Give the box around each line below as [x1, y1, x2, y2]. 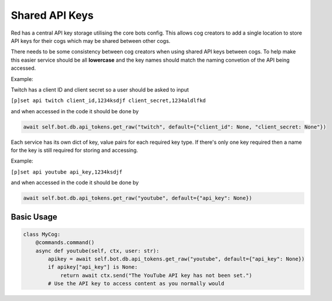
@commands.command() [35, 239, 95, 246]
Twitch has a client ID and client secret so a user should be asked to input [11, 86, 189, 93]
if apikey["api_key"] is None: [48, 264, 138, 270]
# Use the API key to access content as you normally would [48, 280, 225, 287]
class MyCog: [23, 231, 61, 238]
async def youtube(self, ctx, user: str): [35, 247, 160, 254]
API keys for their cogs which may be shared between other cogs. [11, 37, 171, 44]
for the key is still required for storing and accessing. [11, 147, 138, 154]
